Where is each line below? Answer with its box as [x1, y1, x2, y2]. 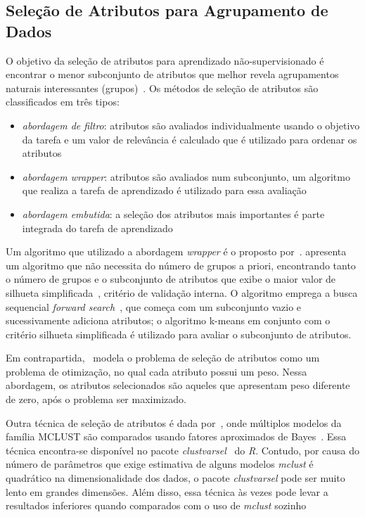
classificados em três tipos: [6, 94, 120, 109]
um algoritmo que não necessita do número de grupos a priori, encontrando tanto [6, 257, 356, 272]
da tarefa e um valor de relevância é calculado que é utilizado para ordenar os [22, 132, 357, 146]
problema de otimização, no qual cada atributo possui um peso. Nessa [6, 364, 307, 378]
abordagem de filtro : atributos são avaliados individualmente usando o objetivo [22, 117, 360, 132]
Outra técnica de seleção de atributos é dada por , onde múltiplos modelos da [6, 415, 342, 430]
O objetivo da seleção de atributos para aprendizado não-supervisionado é [6, 53, 324, 68]
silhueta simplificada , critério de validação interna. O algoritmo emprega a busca [6, 285, 358, 300]
